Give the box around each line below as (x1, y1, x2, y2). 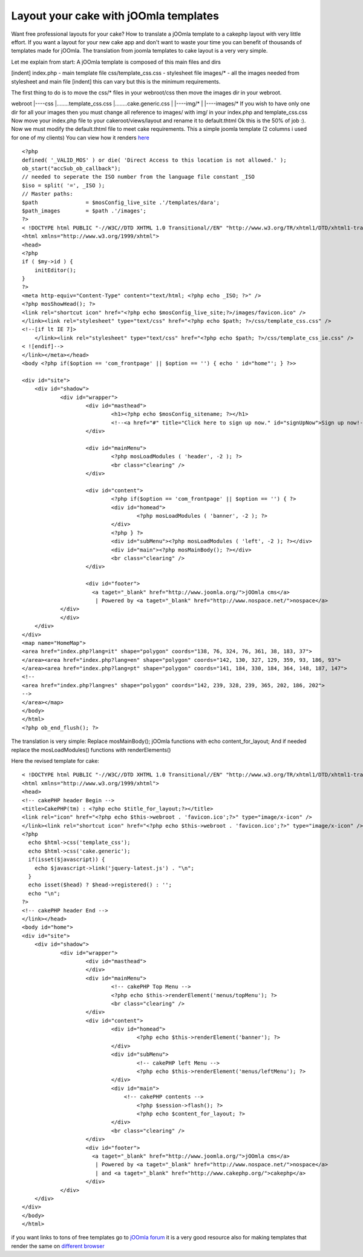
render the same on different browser (11, 1242, 105, 1250)
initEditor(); (34, 266, 77, 274)
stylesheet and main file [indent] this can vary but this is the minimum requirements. (11, 78, 221, 85)
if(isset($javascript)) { (28, 856, 105, 863)
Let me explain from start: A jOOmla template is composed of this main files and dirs (11, 58, 221, 65)
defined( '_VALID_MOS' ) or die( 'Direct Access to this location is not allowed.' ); (22, 156, 287, 163)
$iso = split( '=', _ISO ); (22, 182, 105, 189)
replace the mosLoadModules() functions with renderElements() (11, 746, 171, 753)
